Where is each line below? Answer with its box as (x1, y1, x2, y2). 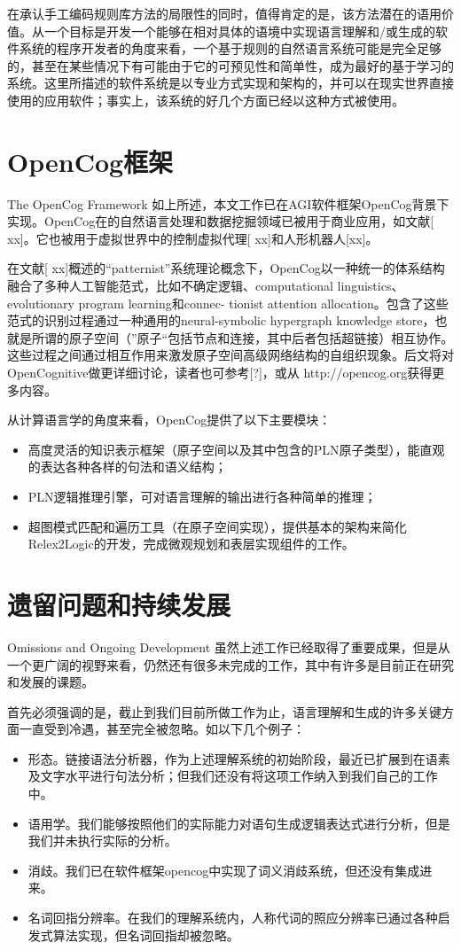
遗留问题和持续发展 (7, 586, 231, 622)
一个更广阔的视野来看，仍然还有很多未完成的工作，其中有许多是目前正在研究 (7, 655, 454, 674)
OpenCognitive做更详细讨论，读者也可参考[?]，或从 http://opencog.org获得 (7, 363, 433, 382)
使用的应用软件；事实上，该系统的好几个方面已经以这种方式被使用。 (7, 90, 404, 109)
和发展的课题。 (7, 673, 94, 691)
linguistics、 (337, 276, 404, 295)
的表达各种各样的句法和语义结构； (27, 457, 227, 476)
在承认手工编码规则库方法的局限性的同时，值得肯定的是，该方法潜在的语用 (7, 4, 441, 22)
